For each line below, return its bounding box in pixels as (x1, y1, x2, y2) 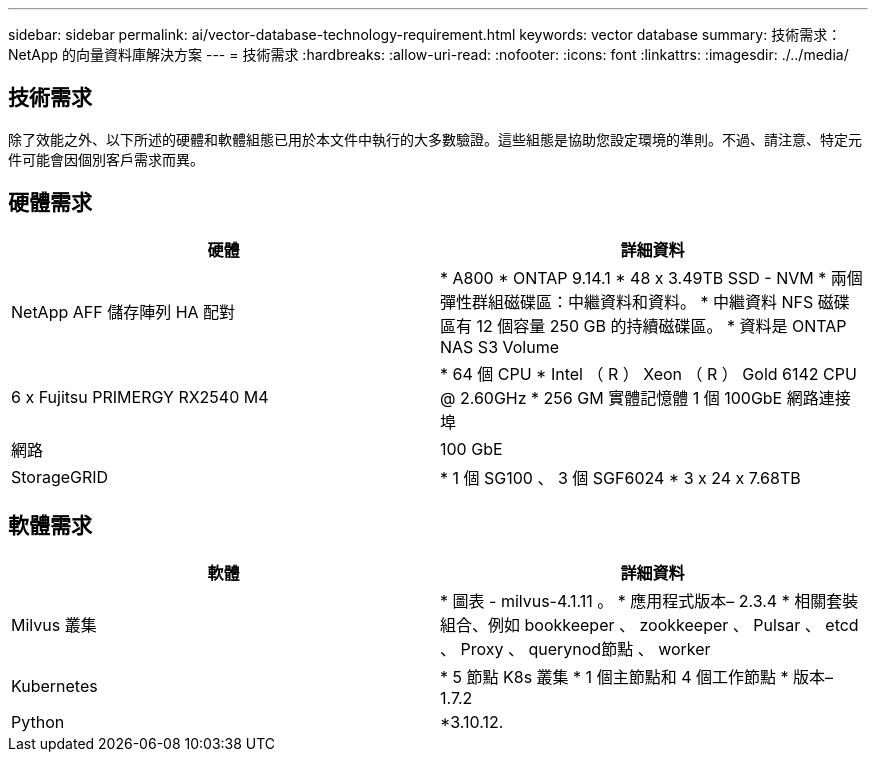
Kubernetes (11, 675, 98, 696)
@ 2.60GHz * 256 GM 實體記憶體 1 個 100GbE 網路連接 (440, 387, 851, 408)
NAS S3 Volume (440, 336, 560, 357)
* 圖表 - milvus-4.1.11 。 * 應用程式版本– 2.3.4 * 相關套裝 (440, 590, 859, 611)
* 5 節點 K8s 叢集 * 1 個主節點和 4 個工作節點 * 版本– (440, 666, 833, 687)
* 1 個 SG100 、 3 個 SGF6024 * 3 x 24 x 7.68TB (440, 467, 801, 488)
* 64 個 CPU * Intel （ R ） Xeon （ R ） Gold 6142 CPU (440, 363, 857, 384)
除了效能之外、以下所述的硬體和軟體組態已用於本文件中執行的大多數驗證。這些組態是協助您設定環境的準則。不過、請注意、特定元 (8, 130, 862, 148)
